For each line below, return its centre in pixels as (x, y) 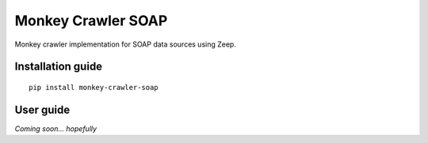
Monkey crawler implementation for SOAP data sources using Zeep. (126, 44)
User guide (42, 109)
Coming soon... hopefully (56, 128)
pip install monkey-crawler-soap (94, 87)
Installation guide (59, 67)
